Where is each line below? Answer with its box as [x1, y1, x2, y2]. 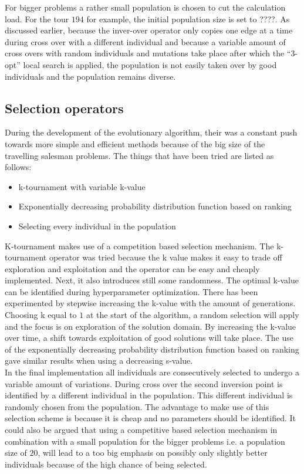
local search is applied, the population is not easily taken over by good [23, 58, 277, 70]
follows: [5, 161, 32, 173]
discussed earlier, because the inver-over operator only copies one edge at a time [5, 24, 293, 36]
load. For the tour [5, 12, 69, 25]
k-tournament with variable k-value [18, 180, 146, 192]
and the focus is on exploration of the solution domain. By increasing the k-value [5, 320, 296, 332]
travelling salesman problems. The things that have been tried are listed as [5, 149, 274, 161]
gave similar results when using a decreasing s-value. [5, 354, 193, 367]
